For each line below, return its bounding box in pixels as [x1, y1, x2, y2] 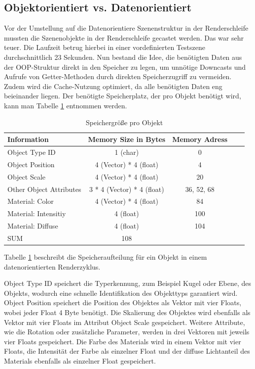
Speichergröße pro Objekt [86, 117, 163, 127]
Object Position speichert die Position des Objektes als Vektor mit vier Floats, [4, 297, 242, 308]
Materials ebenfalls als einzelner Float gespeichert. [4, 355, 156, 366]
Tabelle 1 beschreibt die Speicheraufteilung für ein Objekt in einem [4, 251, 207, 262]
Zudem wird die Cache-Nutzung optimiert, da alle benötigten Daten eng [4, 81, 222, 91]
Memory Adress [172, 134, 228, 144]
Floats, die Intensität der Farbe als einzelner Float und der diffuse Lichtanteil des [4, 346, 250, 356]
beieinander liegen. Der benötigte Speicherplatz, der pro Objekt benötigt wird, [4, 91, 241, 101]
